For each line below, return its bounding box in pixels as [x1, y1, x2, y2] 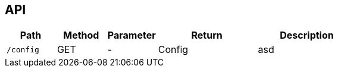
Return [191, 29, 223, 42]
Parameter [107, 29, 156, 42]
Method [63, 29, 99, 42]
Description [280, 29, 334, 42]
